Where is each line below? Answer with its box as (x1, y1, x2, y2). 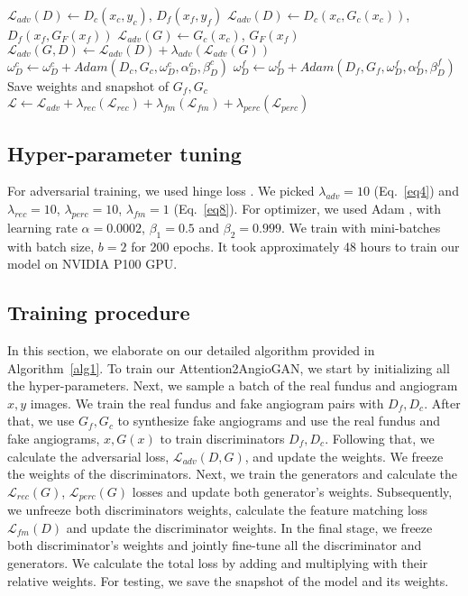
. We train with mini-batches (280, 217, 441, 236)
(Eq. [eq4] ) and (373, 181, 459, 200)
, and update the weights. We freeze (244, 446, 444, 465)
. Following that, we (325, 428, 435, 447)
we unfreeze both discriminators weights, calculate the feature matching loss (7, 500, 428, 519)
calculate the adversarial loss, (7, 446, 170, 465)
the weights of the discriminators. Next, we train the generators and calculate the (7, 464, 458, 483)
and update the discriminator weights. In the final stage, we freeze (66, 518, 433, 536)
